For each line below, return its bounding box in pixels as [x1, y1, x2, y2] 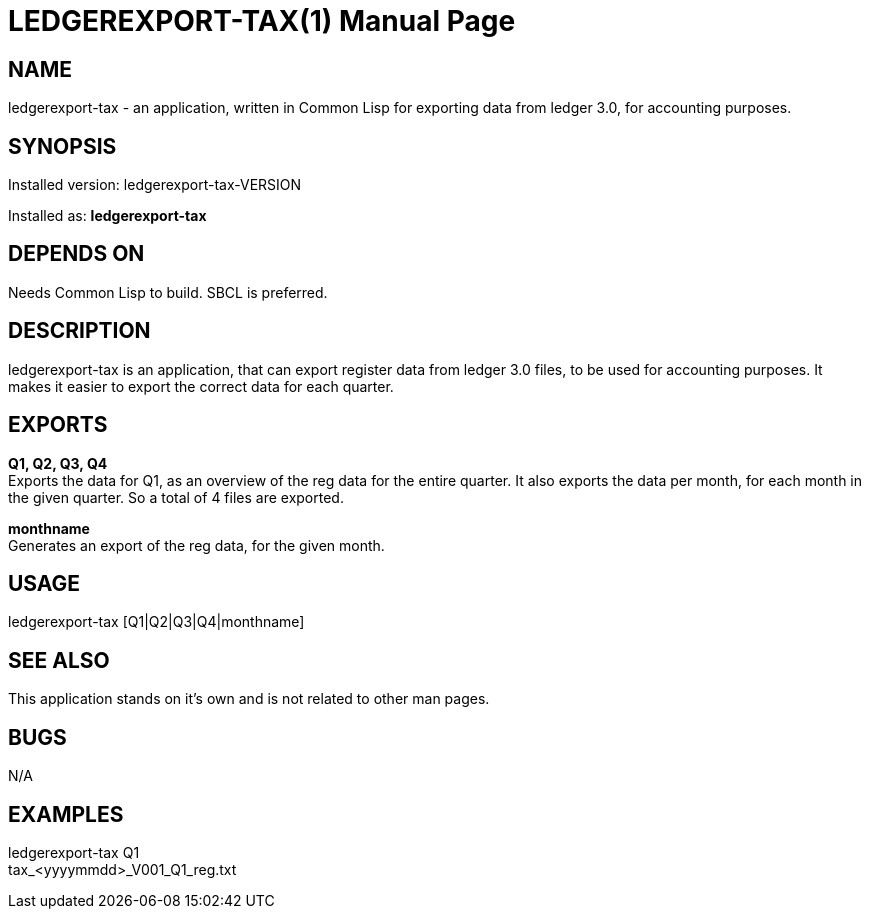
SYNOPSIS [8, 133, 117, 159]
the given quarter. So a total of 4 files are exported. [8, 488, 344, 506]
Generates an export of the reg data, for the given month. [8, 536, 385, 554]
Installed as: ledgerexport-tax [8, 207, 207, 225]
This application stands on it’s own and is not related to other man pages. [8, 690, 490, 708]
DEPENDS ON [8, 241, 145, 267]
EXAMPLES [8, 801, 124, 827]
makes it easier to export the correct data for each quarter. [8, 377, 394, 395]
